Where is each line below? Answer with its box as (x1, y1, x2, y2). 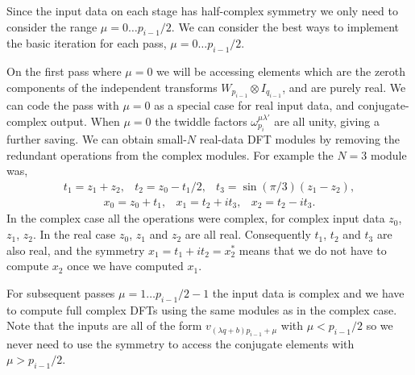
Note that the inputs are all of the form (6, 317, 202, 334)
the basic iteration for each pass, (6, 35, 167, 52)
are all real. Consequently (185, 226, 311, 243)
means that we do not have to (239, 241, 387, 258)
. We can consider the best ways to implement (171, 18, 400, 35)
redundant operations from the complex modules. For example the (6, 146, 334, 163)
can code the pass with (6, 97, 119, 114)
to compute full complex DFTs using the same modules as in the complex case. (6, 301, 397, 318)
